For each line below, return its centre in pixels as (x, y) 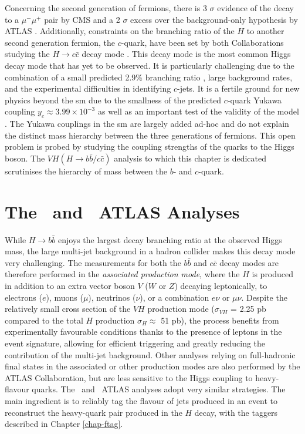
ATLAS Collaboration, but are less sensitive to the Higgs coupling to (129, 377)
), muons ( (65, 297)
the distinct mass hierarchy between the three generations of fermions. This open (150, 135)
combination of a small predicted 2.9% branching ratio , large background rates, (149, 77)
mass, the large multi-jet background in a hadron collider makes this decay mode (150, 251)
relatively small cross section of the (68, 309)
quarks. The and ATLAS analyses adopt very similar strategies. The (159, 389)
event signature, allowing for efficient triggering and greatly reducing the (135, 343)
